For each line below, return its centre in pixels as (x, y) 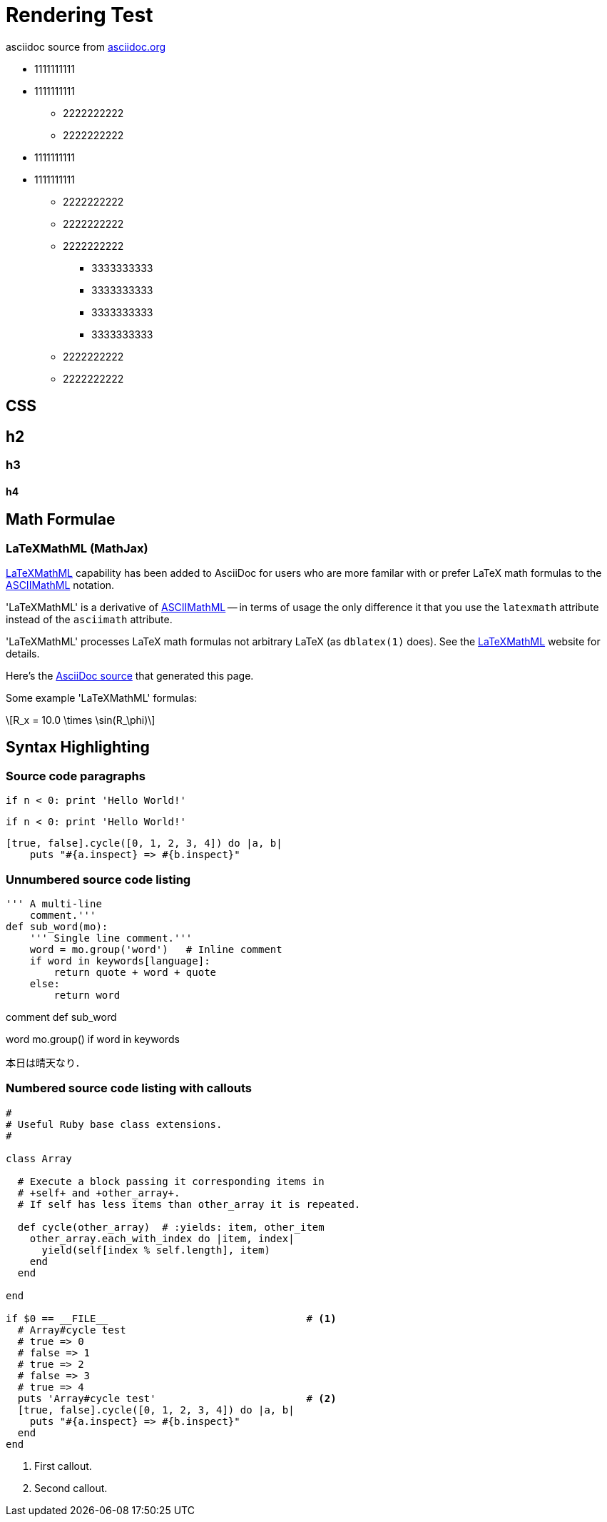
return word (87, 995)
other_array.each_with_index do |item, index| (162, 1238)
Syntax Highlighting (78, 747)
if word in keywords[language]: (120, 961)
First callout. (63, 1466)
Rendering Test (80, 15)
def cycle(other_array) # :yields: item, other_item (171, 1227)
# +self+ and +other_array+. (99, 1193)
